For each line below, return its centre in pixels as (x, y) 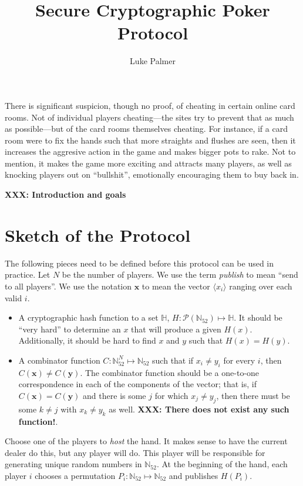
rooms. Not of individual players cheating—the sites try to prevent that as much (149, 117)
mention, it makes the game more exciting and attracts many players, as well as (148, 163)
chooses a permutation (75, 475)
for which (171, 395)
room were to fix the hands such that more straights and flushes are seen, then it (150, 140)
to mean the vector (176, 286)
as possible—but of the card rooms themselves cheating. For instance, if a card (146, 129)
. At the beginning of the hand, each (222, 464)
